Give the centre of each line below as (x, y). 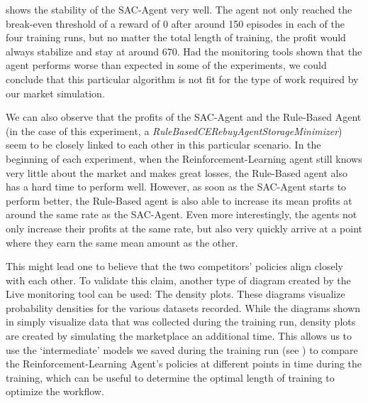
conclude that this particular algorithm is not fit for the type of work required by (182, 79)
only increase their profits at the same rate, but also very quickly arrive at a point (184, 228)
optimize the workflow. (55, 391)
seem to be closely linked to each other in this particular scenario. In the (163, 145)
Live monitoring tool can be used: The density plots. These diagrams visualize (175, 294)
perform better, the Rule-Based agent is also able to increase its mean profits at (179, 200)
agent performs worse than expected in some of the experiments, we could (166, 65)
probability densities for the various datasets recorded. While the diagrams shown (183, 307)
